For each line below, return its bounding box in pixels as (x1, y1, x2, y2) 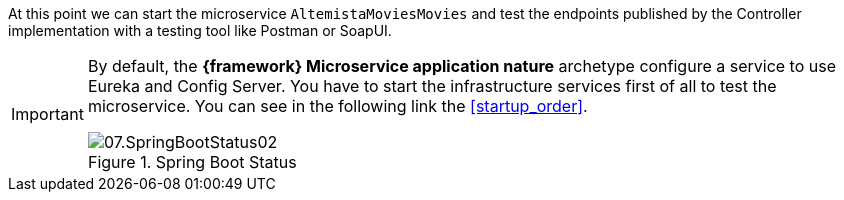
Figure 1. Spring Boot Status (87, 152, 297, 172)
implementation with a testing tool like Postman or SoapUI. (8, 22, 392, 39)
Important (11, 104, 84, 124)
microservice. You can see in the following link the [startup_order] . (87, 96, 588, 116)
